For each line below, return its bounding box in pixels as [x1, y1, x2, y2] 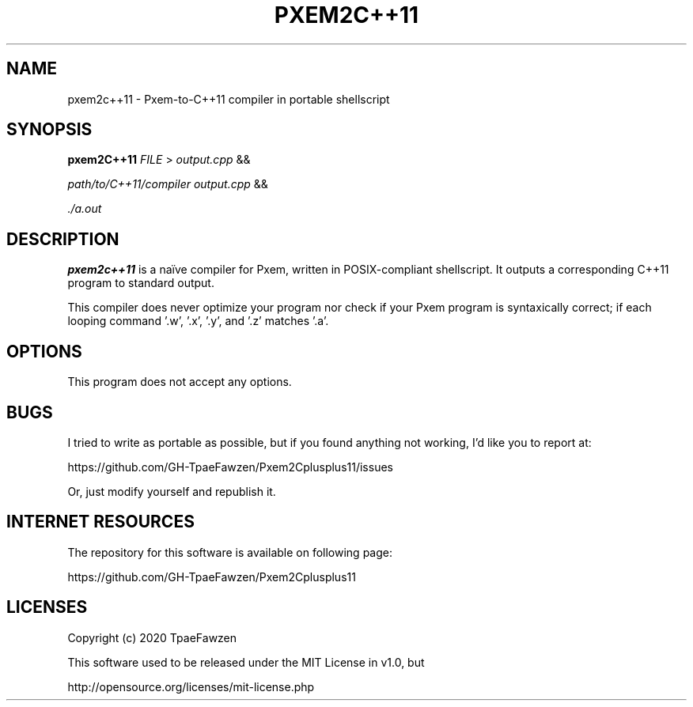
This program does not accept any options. [67, 375, 292, 389]
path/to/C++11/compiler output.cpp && [67, 177, 268, 191]
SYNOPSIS [6, 119, 93, 140]
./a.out [67, 202, 102, 216]
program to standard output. [67, 276, 214, 290]
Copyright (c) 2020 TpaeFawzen [67, 630, 237, 645]
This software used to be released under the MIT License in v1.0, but [67, 655, 425, 669]
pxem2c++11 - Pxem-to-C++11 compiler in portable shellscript [67, 92, 390, 106]
